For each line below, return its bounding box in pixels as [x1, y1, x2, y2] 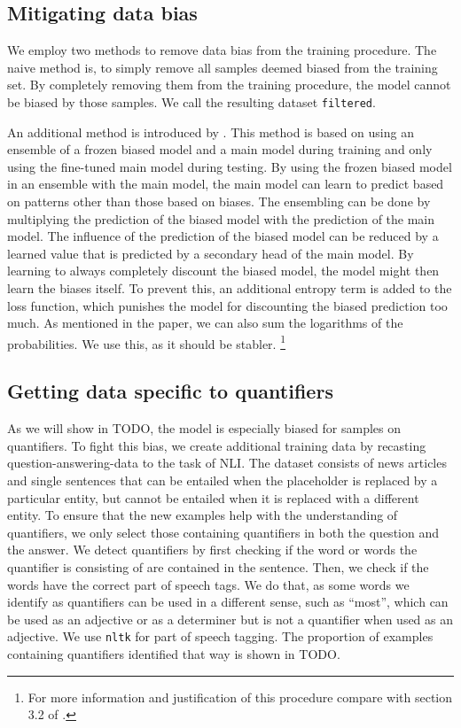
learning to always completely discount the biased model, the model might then [7, 261, 440, 280]
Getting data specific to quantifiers [7, 377, 333, 405]
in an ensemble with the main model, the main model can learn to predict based [7, 174, 444, 193]
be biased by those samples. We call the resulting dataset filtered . [7, 92, 376, 111]
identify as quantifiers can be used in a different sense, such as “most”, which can [7, 592, 449, 611]
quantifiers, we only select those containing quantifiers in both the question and [7, 523, 439, 541]
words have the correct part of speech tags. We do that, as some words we [7, 575, 410, 593]
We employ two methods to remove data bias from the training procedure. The [7, 41, 437, 59]
